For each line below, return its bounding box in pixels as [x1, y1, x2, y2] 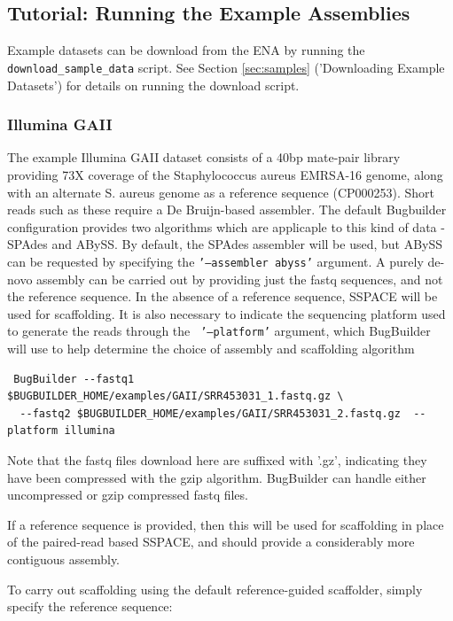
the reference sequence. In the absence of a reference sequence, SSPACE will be [7, 287, 438, 306]
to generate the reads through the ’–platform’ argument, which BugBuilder [7, 322, 431, 340]
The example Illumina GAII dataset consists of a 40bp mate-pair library [7, 148, 401, 167]
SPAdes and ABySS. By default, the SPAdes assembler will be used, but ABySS [7, 235, 443, 253]
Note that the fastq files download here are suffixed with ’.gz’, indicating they [7, 450, 427, 469]
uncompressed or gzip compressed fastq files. [7, 485, 248, 504]
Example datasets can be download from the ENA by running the [7, 41, 365, 59]
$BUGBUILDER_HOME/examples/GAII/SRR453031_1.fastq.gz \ [7, 390, 344, 403]
